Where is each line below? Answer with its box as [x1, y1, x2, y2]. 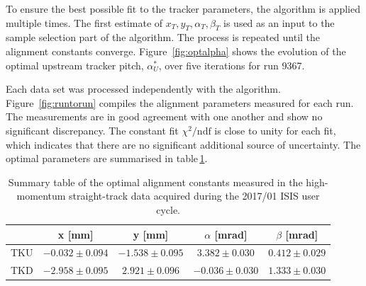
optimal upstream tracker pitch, [6, 57, 144, 72]
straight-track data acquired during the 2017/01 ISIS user [69, 188, 320, 203]
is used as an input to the [223, 15, 335, 30]
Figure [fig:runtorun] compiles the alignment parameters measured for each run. [6, 95, 354, 110]
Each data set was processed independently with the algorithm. [6, 81, 281, 96]
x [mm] [57, 227, 94, 241]
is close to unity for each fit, [214, 122, 336, 137]
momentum [16, 188, 66, 203]
